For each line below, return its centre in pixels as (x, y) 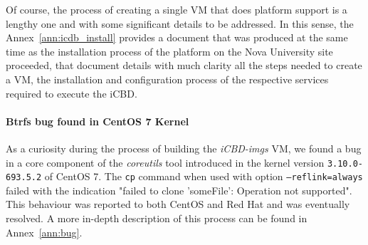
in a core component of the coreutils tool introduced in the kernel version (165, 162)
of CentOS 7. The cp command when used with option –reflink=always (204, 176)
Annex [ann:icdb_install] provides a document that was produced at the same (177, 37)
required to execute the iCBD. (72, 93)
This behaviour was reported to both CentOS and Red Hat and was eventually (178, 204)
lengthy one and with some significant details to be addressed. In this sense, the (180, 23)
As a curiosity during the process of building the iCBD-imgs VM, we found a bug (184, 148)
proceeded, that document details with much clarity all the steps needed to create (184, 65)
